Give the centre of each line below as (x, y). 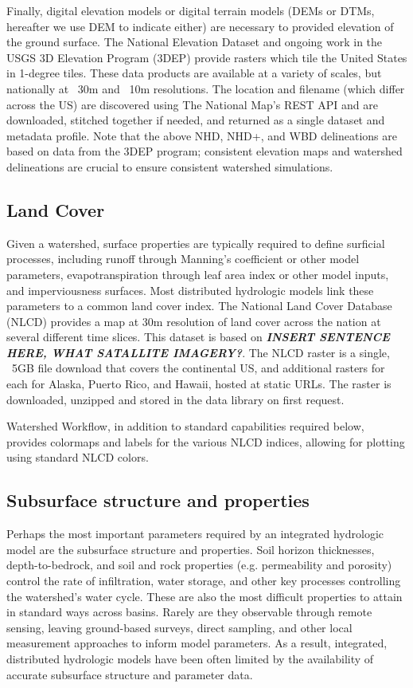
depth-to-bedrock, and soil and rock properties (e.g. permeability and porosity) (199, 565)
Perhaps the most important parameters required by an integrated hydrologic (195, 534)
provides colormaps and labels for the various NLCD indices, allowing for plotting (206, 441)
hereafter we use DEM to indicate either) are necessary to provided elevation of (200, 26)
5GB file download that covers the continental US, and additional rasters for (198, 368)
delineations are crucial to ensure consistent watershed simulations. (170, 166)
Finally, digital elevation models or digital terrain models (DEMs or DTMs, (191, 10)
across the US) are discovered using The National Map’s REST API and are (192, 104)
